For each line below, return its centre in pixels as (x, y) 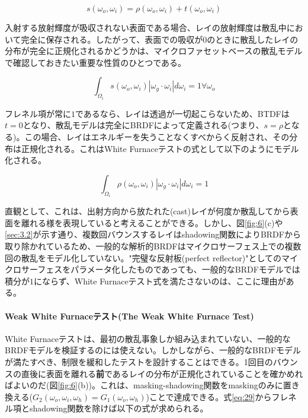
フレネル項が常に (38, 113)
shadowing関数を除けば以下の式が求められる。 (119, 408)
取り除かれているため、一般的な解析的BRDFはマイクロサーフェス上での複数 (153, 246)
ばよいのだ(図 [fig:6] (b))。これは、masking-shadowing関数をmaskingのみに (144, 385)
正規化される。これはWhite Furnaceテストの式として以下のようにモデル (160, 148)
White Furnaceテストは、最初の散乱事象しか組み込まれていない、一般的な (148, 338)
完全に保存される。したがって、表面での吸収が (112, 39)
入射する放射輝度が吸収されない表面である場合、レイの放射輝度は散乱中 (146, 27)
